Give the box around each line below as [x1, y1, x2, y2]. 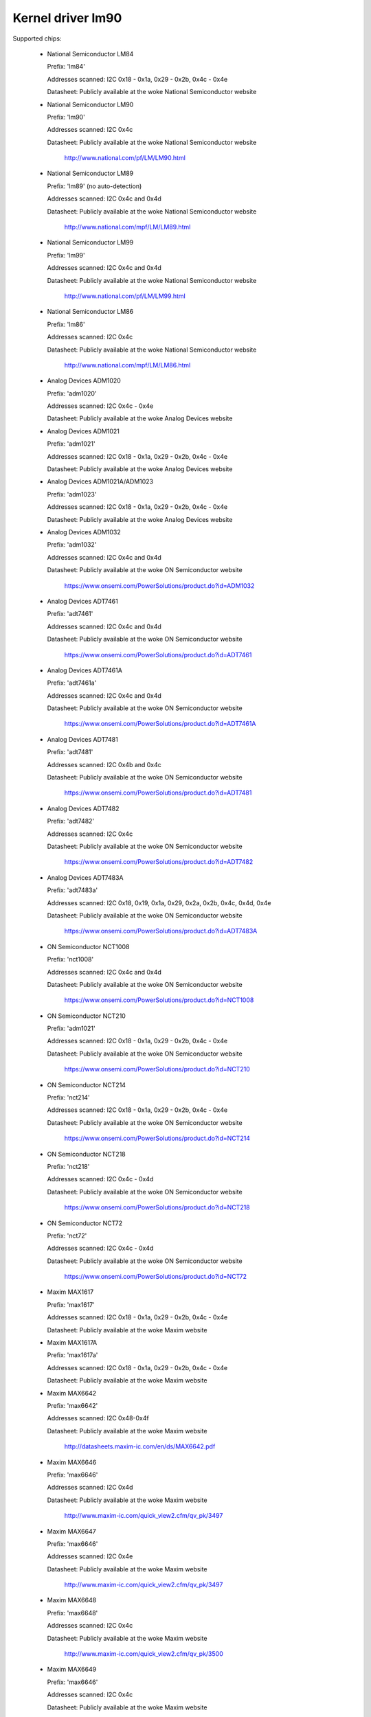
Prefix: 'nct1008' [47, 955, 94, 964]
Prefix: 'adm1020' [47, 389, 97, 398]
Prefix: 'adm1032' [47, 541, 97, 549]
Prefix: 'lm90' [47, 113, 85, 121]
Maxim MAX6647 [47, 1527, 96, 1535]
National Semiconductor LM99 [47, 238, 134, 247]
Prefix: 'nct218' [47, 1162, 90, 1170]
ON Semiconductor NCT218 [47, 1150, 126, 1158]
